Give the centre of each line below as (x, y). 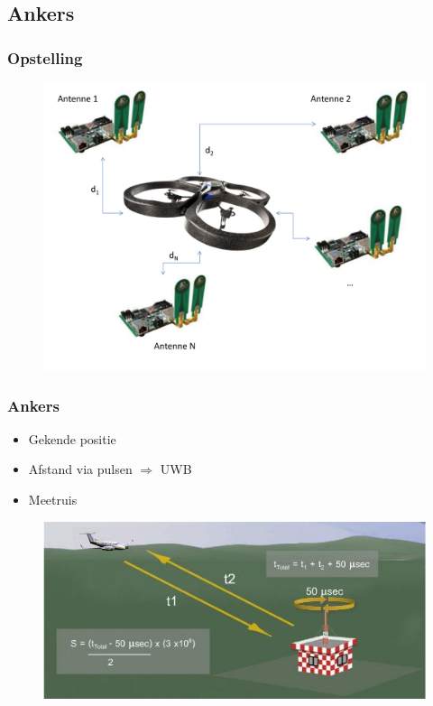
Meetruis (53, 499)
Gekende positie (72, 438)
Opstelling (45, 57)
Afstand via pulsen (80, 469)
